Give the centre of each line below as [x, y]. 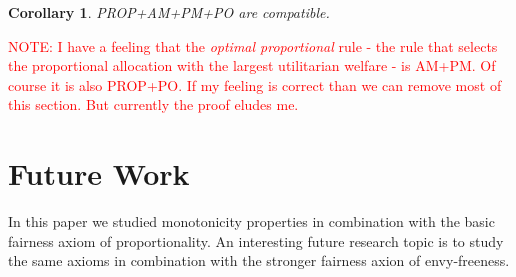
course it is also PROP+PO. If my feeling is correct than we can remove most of [255, 84]
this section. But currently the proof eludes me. [153, 104]
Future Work [99, 173]
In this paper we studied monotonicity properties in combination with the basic [251, 221]
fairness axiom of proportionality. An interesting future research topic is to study [256, 240]
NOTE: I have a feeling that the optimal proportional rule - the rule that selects [253, 45]
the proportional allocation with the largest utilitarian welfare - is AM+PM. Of [252, 65]
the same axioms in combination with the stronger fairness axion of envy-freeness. [259, 260]
